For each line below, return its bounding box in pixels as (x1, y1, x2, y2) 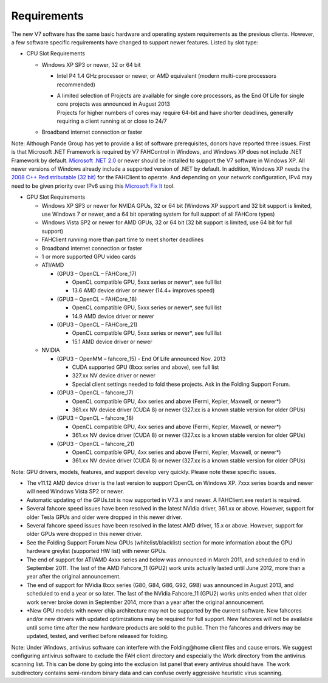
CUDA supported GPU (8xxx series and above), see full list (72, 363, 219, 371)
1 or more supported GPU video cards (41, 253, 136, 260)
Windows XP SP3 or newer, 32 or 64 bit (41, 61, 141, 68)
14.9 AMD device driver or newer (72, 312, 154, 320)
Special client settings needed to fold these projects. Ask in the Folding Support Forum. (72, 380, 291, 388)
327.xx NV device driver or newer (72, 372, 156, 379)
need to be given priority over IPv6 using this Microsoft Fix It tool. (11, 182, 176, 190)
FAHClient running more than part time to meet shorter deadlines (41, 236, 204, 243)
